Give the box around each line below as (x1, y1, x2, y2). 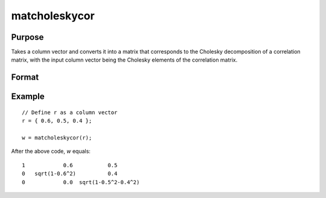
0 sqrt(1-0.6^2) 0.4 (22, 170, 118, 177)
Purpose (11, 32, 44, 42)
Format (11, 72, 39, 83)
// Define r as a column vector (22, 109, 118, 116)
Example (11, 91, 45, 102)
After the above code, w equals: (11, 148, 91, 155)
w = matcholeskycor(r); (22, 135, 92, 141)
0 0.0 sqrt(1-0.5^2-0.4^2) (22, 179, 140, 185)
